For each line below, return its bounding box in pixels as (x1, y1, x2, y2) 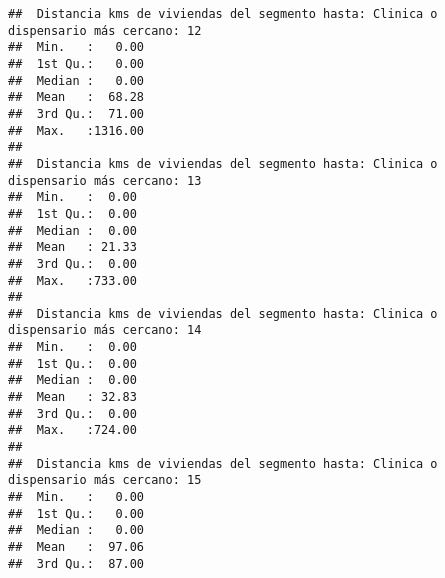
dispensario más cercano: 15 (8, 473, 202, 488)
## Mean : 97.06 (8, 540, 145, 554)
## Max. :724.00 (8, 423, 137, 438)
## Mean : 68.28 (8, 90, 145, 105)
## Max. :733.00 (8, 273, 137, 288)
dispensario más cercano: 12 (8, 23, 202, 38)
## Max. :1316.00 (8, 123, 145, 138)
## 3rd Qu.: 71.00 (8, 106, 145, 121)
